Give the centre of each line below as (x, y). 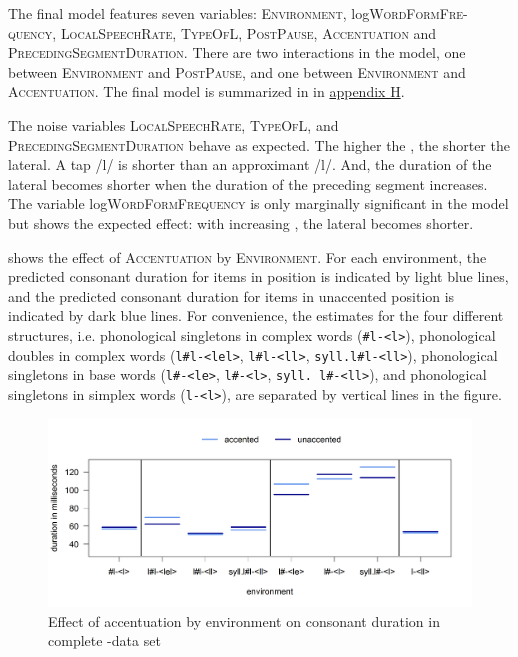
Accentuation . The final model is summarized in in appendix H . (206, 91)
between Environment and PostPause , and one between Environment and (237, 71)
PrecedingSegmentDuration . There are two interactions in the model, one (237, 52)
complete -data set (104, 640)
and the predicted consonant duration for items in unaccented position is (231, 295)
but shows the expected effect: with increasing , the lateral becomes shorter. (241, 222)
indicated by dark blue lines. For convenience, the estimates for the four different (256, 315)
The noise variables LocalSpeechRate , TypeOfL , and (173, 124)
